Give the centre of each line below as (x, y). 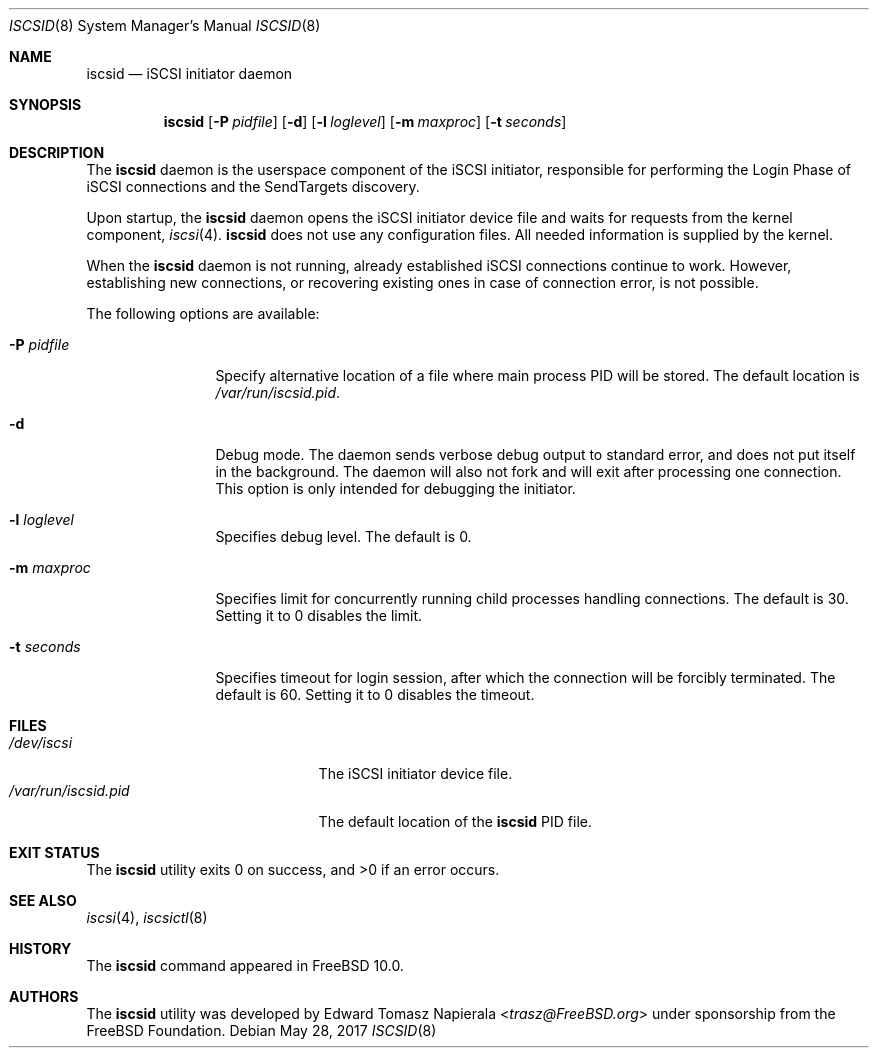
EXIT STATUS (54, 852)
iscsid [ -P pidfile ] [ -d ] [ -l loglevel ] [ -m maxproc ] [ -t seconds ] (365, 121)
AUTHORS (44, 996)
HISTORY (40, 948)
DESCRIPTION (57, 152)
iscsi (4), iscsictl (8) (147, 917)
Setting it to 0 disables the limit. (319, 615)
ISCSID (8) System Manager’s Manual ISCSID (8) (165, 25)
